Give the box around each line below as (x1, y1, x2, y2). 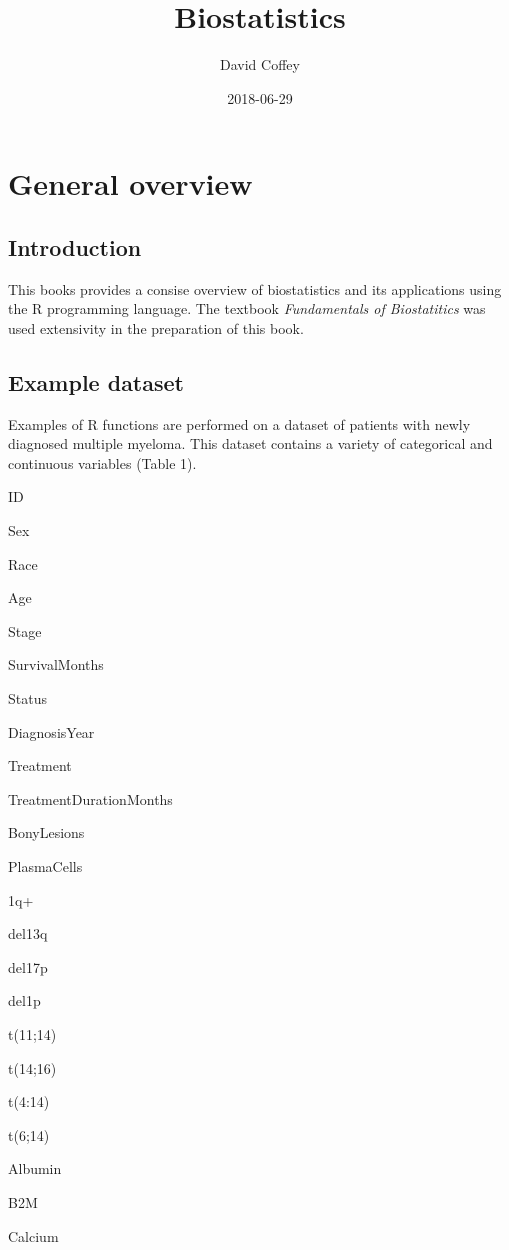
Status (8, 688, 47, 709)
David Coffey (220, 54, 300, 75)
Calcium (8, 1225, 59, 1246)
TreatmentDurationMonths (8, 788, 173, 809)
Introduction (8, 231, 142, 262)
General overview (8, 163, 253, 204)
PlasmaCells (8, 856, 83, 876)
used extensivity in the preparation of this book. (8, 317, 304, 338)
